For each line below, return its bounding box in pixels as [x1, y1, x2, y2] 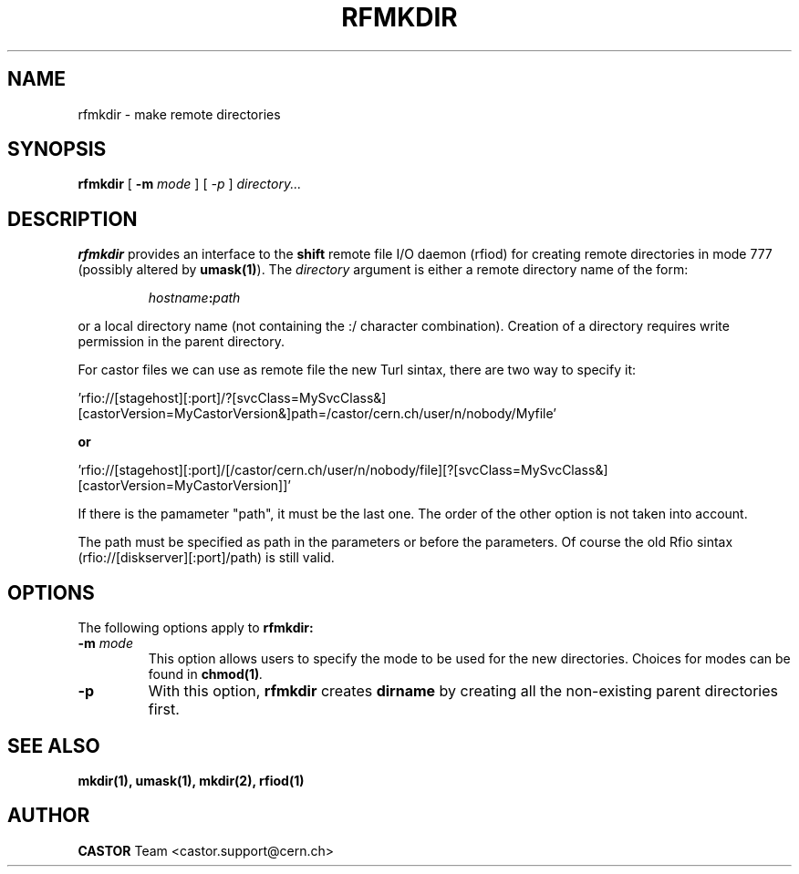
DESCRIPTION [7, 207, 138, 231]
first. [148, 700, 180, 719]
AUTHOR [7, 804, 90, 828]
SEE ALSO [7, 734, 100, 757]
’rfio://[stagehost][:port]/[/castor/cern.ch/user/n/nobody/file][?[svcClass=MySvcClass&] [78, 462, 608, 478]
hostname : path [148, 290, 241, 306]
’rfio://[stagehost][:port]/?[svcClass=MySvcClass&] [78, 390, 387, 406]
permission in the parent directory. [78, 334, 285, 350]
